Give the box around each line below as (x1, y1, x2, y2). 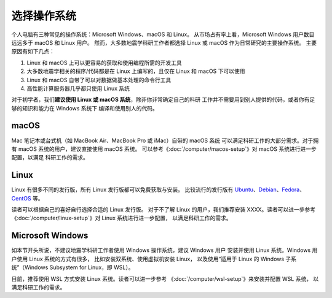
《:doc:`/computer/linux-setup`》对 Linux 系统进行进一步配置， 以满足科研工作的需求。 (11, 215, 232, 222)
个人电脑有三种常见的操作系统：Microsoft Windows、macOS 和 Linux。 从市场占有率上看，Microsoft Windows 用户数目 (11, 31, 315, 38)
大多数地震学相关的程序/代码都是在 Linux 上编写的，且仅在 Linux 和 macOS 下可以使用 (26, 67, 245, 75)
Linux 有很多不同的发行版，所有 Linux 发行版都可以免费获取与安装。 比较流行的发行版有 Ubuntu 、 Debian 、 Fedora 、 (11, 186, 306, 193)
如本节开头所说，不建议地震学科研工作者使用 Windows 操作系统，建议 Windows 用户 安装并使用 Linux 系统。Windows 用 (11, 246, 318, 254)
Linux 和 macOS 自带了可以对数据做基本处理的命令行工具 (26, 76, 172, 83)
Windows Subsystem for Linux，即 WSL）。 (25, 264, 134, 271)
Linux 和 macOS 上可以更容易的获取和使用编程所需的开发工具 (26, 59, 183, 66)
